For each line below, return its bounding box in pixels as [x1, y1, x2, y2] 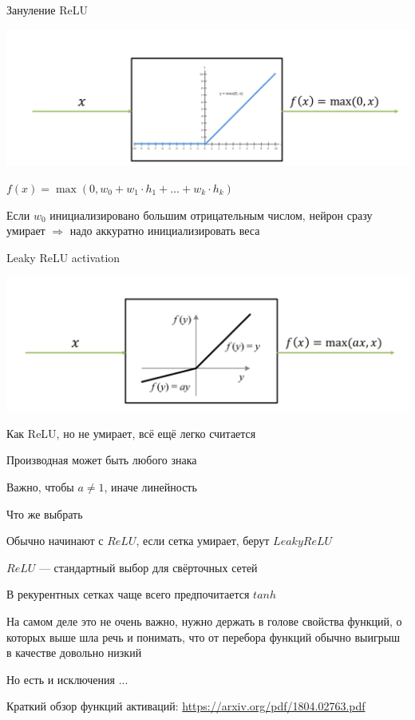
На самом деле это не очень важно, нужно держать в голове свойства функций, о [6, 612, 402, 629]
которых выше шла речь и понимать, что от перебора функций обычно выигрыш [6, 628, 400, 645]
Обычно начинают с [6, 532, 104, 549]
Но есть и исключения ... [6, 670, 128, 687]
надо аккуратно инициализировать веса [69, 222, 260, 239]
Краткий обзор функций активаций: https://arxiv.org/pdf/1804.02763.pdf [6, 698, 366, 714]
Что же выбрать [6, 505, 83, 522]
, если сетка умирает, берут [136, 532, 270, 549]
